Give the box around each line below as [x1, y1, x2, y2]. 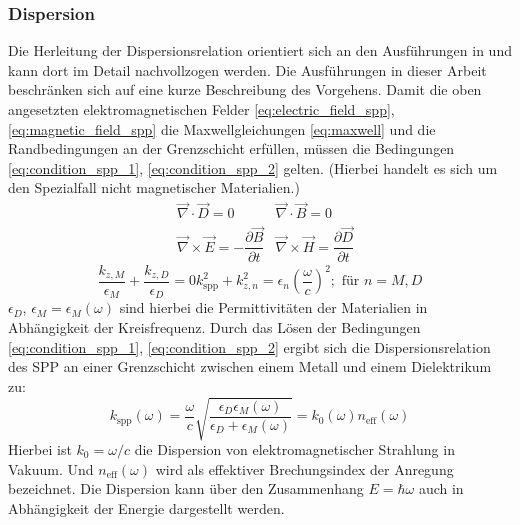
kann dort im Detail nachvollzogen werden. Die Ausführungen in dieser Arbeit [8, 59, 487, 80]
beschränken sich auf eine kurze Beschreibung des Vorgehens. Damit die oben [8, 79, 482, 100]
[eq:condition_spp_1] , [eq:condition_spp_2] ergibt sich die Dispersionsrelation [8, 336, 491, 357]
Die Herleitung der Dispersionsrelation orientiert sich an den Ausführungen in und [8, 40, 512, 61]
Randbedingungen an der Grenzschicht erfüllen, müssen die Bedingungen [8, 138, 455, 159]
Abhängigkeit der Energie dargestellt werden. [8, 497, 285, 518]
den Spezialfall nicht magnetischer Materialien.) [8, 177, 300, 198]
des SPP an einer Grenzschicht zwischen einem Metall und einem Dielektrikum [8, 356, 492, 377]
